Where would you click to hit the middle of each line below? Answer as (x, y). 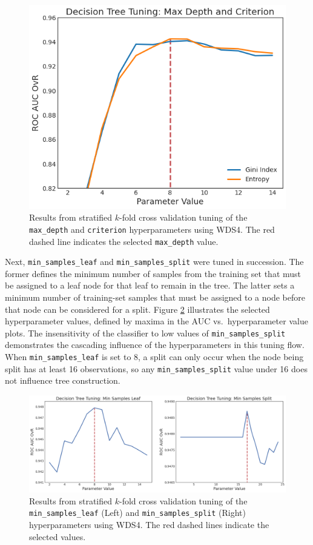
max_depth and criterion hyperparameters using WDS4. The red (152, 229)
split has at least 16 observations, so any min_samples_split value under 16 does (156, 368)
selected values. (58, 536)
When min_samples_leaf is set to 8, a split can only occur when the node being (154, 357)
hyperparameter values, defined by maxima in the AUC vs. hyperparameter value (156, 321)
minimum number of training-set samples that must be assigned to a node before (155, 297)
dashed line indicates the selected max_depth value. (124, 241)
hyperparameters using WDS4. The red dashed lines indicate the (149, 525)
